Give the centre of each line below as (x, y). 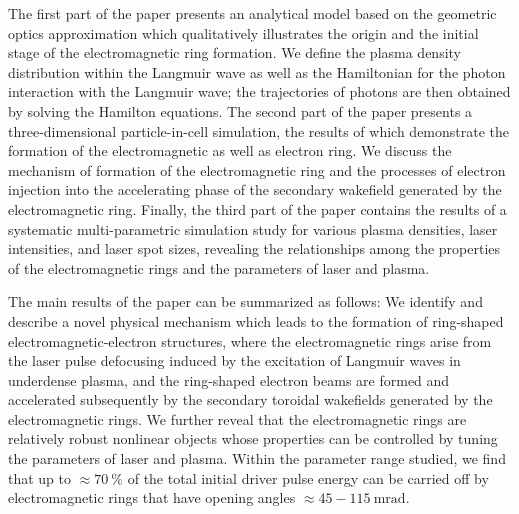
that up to (40, 477)
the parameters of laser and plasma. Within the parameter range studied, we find (257, 458)
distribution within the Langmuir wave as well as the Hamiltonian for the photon (257, 71)
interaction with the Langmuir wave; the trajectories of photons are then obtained (259, 91)
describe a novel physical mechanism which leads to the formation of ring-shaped (256, 320)
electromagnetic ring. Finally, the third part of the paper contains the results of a (257, 208)
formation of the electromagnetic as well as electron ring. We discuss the (230, 150)
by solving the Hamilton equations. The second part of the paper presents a (240, 110)
